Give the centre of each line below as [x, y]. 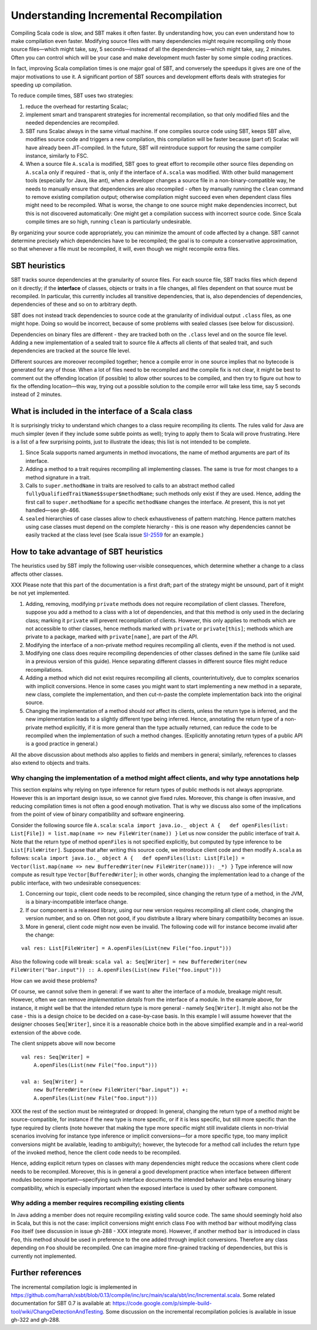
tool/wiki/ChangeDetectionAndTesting [57, 1311]
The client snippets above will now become [63, 1044]
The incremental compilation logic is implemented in [74, 1287]
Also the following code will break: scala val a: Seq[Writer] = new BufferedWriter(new [129, 961]
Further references [46, 1273]
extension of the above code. [46, 1032]
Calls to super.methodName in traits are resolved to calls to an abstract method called [130, 485]
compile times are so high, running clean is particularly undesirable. [109, 222]
